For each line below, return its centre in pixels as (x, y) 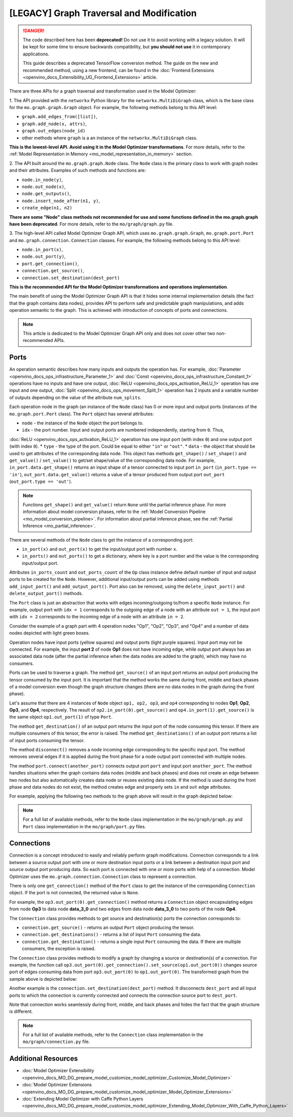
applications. (36, 54)
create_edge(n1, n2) (47, 208)
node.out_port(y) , (44, 256)
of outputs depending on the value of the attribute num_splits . (75, 397)
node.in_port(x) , (42, 249)
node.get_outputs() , (46, 194)
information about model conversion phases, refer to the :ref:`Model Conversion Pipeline (114, 512)
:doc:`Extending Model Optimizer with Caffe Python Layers (83, 1098)
